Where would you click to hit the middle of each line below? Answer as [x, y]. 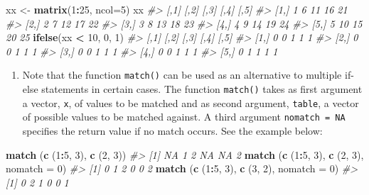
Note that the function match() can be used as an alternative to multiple [182, 75]
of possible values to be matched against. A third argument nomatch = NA [184, 117]
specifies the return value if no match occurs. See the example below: [172, 130]
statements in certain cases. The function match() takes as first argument [202, 89]
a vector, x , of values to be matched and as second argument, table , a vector [191, 102]
